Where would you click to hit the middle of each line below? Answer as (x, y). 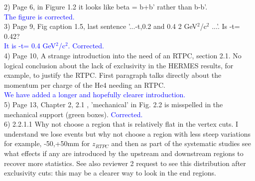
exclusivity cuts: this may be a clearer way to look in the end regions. (110, 173)
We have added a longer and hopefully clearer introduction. (95, 94)
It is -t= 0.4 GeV (30, 46)
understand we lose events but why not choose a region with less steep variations (127, 133)
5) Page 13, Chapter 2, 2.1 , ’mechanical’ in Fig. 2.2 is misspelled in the (114, 104)
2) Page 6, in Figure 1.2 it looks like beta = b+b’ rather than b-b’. (106, 6)
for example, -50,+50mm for (47, 143)
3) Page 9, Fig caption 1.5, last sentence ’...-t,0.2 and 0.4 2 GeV (101, 26)
